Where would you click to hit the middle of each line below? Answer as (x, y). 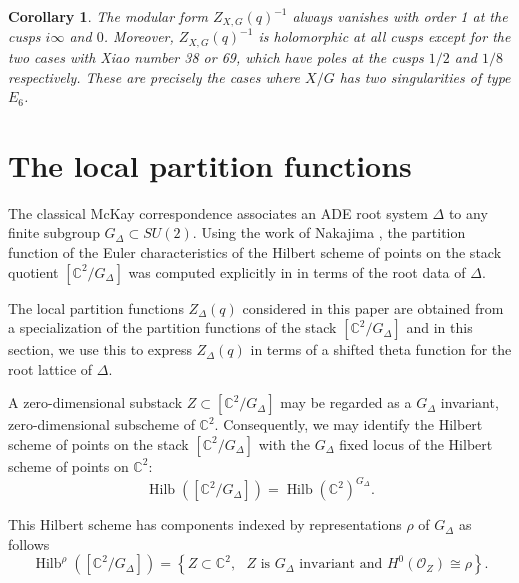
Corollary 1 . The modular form (108, 16)
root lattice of (50, 368)
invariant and (341, 564)
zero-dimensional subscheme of (101, 424)
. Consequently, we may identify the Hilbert (348, 424)
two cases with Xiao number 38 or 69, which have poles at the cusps (216, 56)
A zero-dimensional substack (95, 402)
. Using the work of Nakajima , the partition (329, 232)
